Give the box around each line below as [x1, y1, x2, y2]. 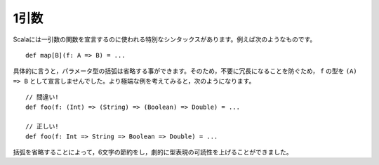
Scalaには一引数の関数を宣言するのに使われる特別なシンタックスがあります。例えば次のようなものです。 [13, 35, 317, 44]
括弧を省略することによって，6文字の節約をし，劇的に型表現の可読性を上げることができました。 [13, 148, 293, 157]
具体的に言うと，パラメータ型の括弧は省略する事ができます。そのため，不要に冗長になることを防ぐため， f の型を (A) [13, 67, 357, 75]
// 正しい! [25, 123, 59, 131]
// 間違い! [25, 93, 59, 101]
